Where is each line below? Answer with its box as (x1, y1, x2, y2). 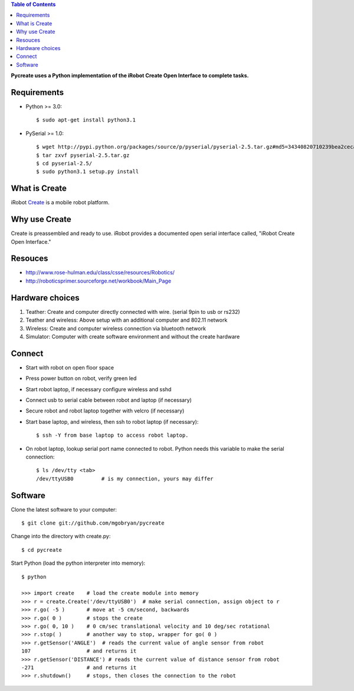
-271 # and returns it (21, 664, 137, 671)
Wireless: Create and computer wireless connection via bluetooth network (25, 325, 206, 332)
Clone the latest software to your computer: (11, 506, 117, 513)
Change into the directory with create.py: (11, 533, 111, 540)
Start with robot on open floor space (25, 363, 114, 371)
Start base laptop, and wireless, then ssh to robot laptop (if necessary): (25, 418, 199, 425)
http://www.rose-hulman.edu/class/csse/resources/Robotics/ (25, 269, 175, 276)
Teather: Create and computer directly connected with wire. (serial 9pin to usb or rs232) (25, 308, 240, 315)
